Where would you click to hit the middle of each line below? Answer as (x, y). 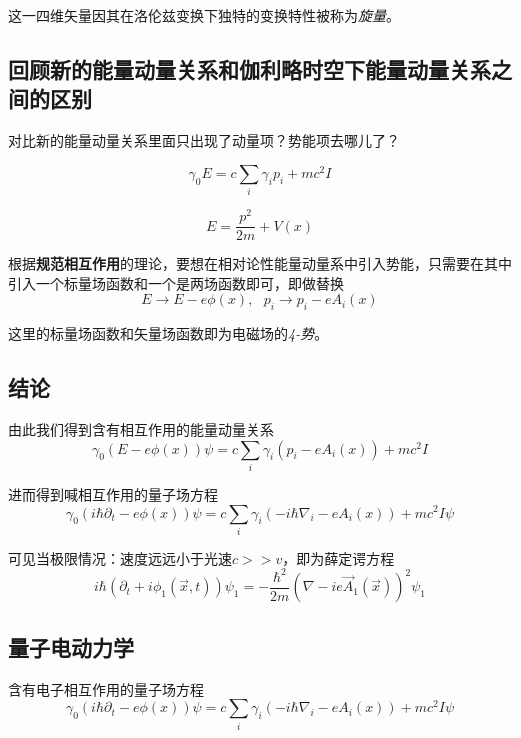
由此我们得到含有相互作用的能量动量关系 (141, 429)
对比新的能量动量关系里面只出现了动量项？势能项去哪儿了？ (204, 140)
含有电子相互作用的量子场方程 (106, 688)
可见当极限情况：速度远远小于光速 (120, 557)
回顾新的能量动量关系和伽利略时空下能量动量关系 (249, 68)
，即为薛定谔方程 (338, 557)
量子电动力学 (71, 646)
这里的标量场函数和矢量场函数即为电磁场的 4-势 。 (168, 333)
